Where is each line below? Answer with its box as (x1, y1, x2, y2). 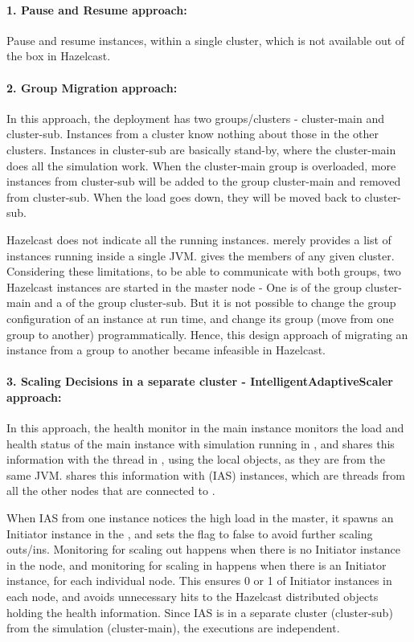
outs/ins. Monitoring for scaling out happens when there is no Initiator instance (6, 541, 400, 558)
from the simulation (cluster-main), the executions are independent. (6, 620, 340, 636)
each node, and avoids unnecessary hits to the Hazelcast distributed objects (6, 588, 379, 605)
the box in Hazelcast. (6, 47, 111, 64)
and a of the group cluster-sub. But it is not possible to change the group (34, 294, 396, 311)
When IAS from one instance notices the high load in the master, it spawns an (6, 509, 394, 526)
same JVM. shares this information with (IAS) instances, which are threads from (6, 466, 405, 483)
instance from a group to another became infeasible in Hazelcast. (6, 341, 326, 358)
